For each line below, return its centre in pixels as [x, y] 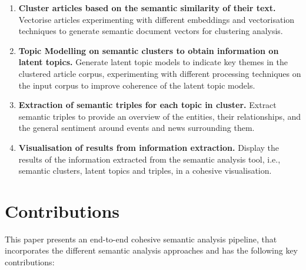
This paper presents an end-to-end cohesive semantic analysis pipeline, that [141, 239]
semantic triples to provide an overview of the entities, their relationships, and [160, 116]
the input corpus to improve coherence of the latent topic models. [137, 85]
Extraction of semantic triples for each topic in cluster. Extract [147, 105]
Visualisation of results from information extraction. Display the [149, 147]
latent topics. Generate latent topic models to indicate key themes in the [153, 62]
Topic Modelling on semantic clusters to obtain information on [149, 50]
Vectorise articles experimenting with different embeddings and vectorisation [157, 19]
